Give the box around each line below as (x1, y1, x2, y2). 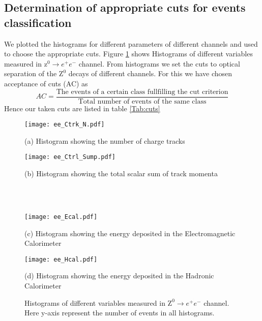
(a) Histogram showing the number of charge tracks (24, 135, 185, 146)
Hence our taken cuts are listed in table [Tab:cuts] (4, 103, 160, 113)
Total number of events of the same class (78, 98, 207, 105)
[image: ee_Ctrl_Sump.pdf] (24, 153, 115, 161)
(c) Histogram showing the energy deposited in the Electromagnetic (24, 228, 236, 238)
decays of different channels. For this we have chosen (68, 68, 232, 79)
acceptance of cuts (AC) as (4, 78, 88, 88)
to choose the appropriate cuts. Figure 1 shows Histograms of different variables (4, 48, 253, 59)
